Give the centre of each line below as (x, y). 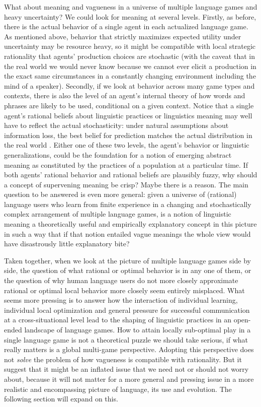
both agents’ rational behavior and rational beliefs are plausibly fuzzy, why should (131, 175)
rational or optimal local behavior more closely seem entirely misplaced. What (124, 290)
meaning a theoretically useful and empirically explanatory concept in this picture (130, 224)
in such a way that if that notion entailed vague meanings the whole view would (127, 233)
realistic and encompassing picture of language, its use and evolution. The (118, 389)
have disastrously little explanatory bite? (67, 244)
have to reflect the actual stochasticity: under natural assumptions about (116, 125)
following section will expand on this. (61, 399)
